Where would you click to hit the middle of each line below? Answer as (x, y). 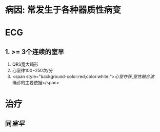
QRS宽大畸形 (25, 64)
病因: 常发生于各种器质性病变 (63, 10)
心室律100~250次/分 (32, 71)
